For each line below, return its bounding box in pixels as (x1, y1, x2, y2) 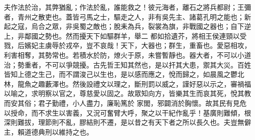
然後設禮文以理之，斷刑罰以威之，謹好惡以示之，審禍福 (72, 78, 251, 89)
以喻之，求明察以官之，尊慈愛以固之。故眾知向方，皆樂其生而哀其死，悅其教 (4, 88, 251, 98)
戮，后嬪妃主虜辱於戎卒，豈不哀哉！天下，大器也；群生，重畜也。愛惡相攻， (4, 40, 251, 50)
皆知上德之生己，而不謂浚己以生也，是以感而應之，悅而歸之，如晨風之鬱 (4, 69, 237, 79)
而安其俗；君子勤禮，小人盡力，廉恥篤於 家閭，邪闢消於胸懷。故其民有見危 (4, 97, 247, 108)
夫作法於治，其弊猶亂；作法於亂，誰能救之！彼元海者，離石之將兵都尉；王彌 (4, 2, 251, 12)
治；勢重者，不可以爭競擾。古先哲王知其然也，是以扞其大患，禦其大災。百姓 (4, 59, 251, 70)
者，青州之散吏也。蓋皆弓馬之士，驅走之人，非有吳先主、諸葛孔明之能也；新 (4, 11, 251, 22)
